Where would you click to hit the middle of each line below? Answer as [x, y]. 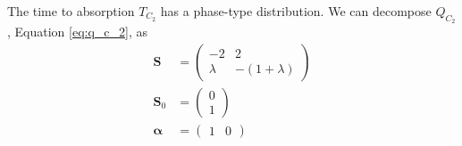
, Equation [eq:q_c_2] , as [78, 32]
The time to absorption [71, 11]
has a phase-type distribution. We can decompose [296, 11]
